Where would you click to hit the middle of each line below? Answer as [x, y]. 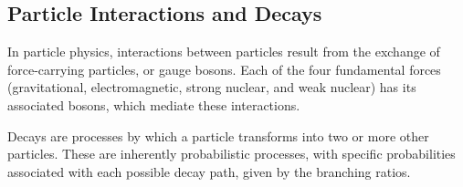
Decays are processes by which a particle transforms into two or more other [218, 135]
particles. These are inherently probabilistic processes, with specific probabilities [231, 154]
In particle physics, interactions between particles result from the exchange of [224, 52]
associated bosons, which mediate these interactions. [154, 104]
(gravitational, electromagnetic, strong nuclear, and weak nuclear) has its [212, 87]
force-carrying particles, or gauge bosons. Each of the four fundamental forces [224, 69]
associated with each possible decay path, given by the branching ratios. [209, 171]
